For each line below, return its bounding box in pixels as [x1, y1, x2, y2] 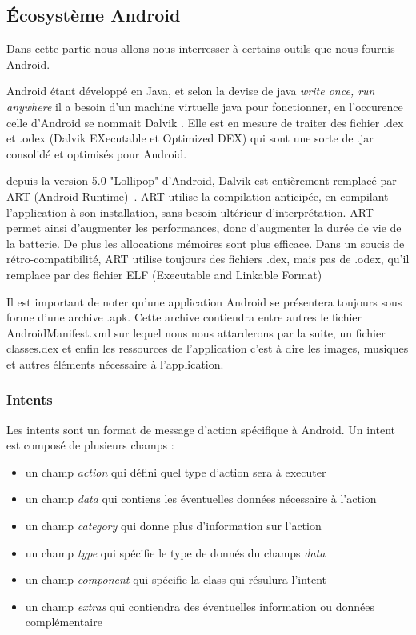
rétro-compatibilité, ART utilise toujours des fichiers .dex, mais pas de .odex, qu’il [6, 250, 410, 267]
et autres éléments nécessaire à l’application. [6, 355, 224, 372]
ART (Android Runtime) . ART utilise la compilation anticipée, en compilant [6, 187, 389, 204]
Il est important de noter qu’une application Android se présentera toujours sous [6, 293, 402, 310]
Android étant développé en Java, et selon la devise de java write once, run [6, 82, 375, 99]
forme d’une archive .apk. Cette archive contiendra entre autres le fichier [6, 309, 362, 325]
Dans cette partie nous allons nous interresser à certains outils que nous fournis [6, 40, 395, 57]
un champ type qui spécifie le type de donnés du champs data [25, 544, 326, 561]
